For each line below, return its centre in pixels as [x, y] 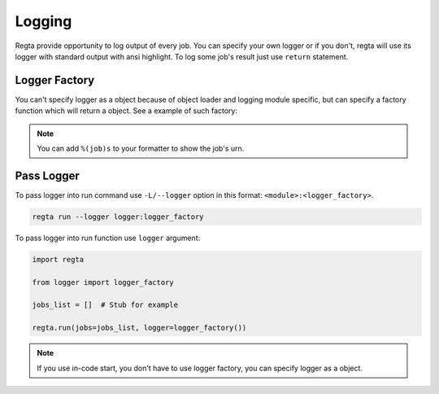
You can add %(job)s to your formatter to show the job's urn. [141, 149]
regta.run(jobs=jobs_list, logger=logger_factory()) [139, 328]
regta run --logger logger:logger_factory [118, 217]
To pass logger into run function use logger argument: [108, 238]
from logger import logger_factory [103, 282]
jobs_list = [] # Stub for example [105, 305]
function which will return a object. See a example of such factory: [126, 111]
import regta [58, 259]
